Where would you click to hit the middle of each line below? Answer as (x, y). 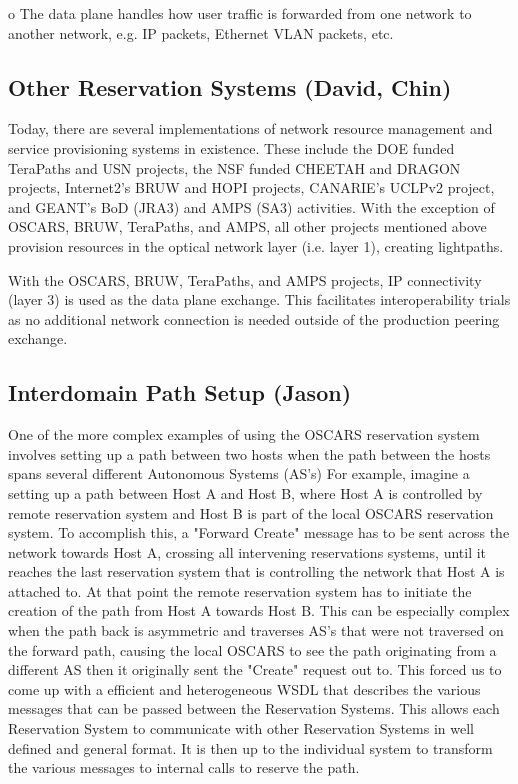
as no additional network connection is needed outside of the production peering (254, 318)
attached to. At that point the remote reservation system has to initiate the (240, 590)
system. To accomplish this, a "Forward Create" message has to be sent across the (259, 532)
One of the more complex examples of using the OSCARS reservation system (244, 434)
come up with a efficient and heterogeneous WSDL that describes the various (244, 688)
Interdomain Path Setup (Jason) (180, 392)
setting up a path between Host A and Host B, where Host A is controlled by (245, 492)
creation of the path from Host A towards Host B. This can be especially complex (259, 610)
